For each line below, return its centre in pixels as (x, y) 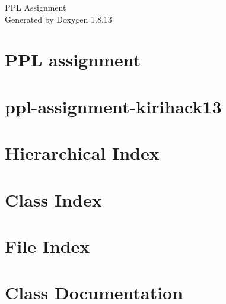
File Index (47, 246)
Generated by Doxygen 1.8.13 (58, 19)
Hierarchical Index (82, 153)
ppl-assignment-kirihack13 (113, 106)
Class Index (53, 199)
